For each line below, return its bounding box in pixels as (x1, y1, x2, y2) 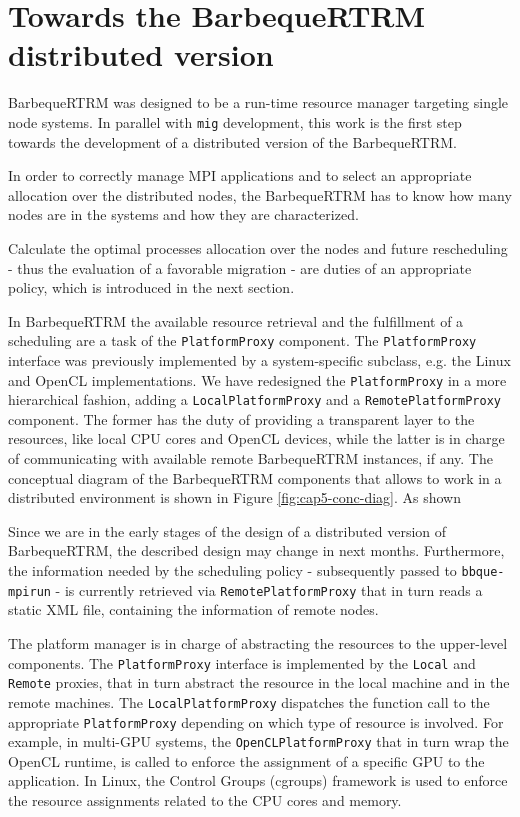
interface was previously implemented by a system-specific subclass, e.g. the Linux (8, 349, 511, 370)
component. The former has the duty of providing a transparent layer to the (8, 408, 475, 429)
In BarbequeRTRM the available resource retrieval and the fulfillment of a (8, 310, 464, 331)
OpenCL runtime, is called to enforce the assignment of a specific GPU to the (8, 750, 485, 771)
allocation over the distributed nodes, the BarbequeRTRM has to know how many (8, 184, 512, 205)
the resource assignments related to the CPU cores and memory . (8, 790, 402, 810)
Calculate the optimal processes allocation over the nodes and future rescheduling (8, 237, 508, 258)
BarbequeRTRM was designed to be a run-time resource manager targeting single (8, 92, 509, 113)
